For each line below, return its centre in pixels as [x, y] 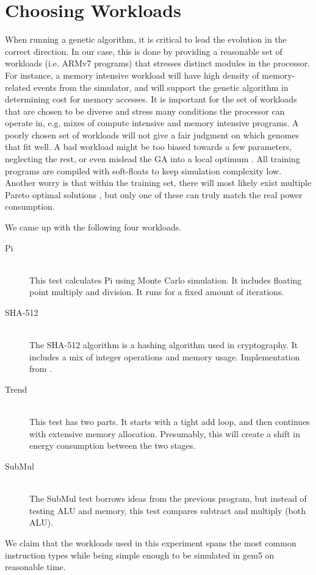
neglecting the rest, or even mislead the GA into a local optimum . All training [153, 159]
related [18, 87]
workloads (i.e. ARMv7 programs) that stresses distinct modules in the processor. [158, 63]
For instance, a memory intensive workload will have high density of [132, 75]
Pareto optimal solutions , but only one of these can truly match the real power [154, 194]
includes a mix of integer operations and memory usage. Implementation [165, 356]
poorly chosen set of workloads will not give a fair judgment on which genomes [152, 134]
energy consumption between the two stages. [113, 445]
